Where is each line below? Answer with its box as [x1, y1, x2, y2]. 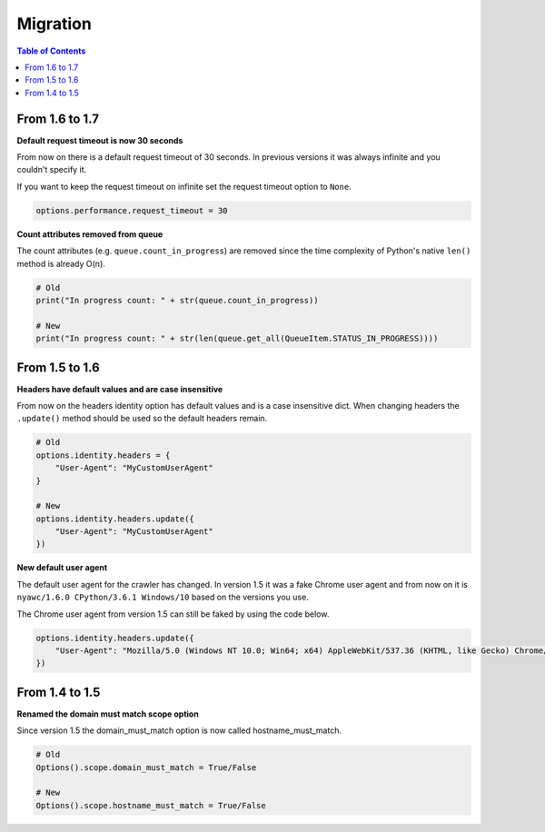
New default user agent [16, 562, 108, 573]
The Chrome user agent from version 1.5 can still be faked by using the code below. [16, 609, 330, 619]
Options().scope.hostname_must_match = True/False [35, 800, 267, 810]
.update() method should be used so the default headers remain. [16, 413, 268, 424]
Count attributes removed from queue [16, 228, 163, 240]
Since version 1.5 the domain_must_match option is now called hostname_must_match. [16, 725, 342, 736]
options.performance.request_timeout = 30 [35, 205, 228, 215]
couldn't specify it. [16, 164, 87, 175]
